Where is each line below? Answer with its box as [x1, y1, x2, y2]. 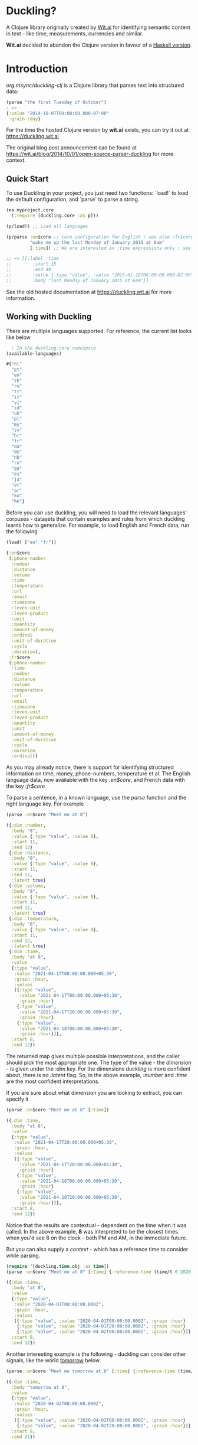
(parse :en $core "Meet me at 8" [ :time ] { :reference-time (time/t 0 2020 [6, 1268, 192, 1275]
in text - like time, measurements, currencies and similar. [6, 30, 143, 37]
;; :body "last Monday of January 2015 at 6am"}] [6, 278, 149, 283]
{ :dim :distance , [8, 850, 51, 856]
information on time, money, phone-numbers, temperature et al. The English [6, 770, 191, 777]
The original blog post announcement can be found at [6, 144, 137, 151]
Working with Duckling [6, 312, 92, 322]
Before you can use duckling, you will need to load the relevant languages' [6, 509, 187, 516]
